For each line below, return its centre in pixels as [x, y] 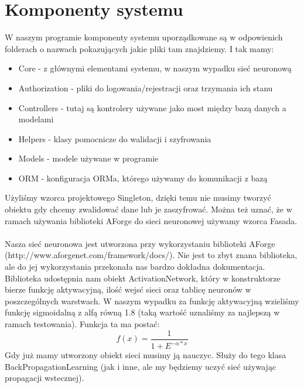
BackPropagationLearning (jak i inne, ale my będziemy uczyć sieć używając [141, 366]
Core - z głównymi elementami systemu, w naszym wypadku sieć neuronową [155, 68]
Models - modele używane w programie [88, 158]
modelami [36, 119]
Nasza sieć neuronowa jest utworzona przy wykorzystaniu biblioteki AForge [140, 243]
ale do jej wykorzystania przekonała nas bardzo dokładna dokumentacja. [135, 267]
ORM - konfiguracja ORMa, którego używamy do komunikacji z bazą [143, 178]
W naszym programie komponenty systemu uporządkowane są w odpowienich [144, 37]
